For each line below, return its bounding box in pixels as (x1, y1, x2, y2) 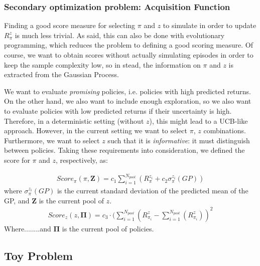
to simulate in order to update (163, 20, 256, 31)
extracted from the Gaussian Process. (4, 69, 119, 80)
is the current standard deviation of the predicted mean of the (57, 185, 248, 196)
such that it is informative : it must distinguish (107, 135, 250, 145)
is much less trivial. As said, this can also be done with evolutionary (15, 30, 225, 40)
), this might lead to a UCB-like (149, 115, 248, 126)
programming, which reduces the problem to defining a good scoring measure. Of (4, 40, 253, 50)
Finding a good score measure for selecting (4, 20, 136, 31)
